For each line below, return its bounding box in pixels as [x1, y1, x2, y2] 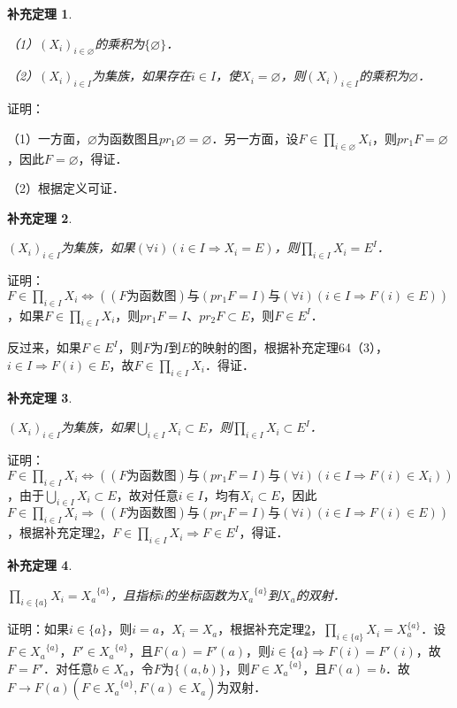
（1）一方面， [7, 128, 88, 147]
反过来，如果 [7, 338, 81, 357]
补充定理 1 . [7, 4, 72, 22]
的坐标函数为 [164, 585, 239, 604]
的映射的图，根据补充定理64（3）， [190, 338, 389, 357]
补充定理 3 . [7, 388, 72, 406]
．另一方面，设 [211, 128, 299, 147]
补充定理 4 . [7, 555, 72, 573]
